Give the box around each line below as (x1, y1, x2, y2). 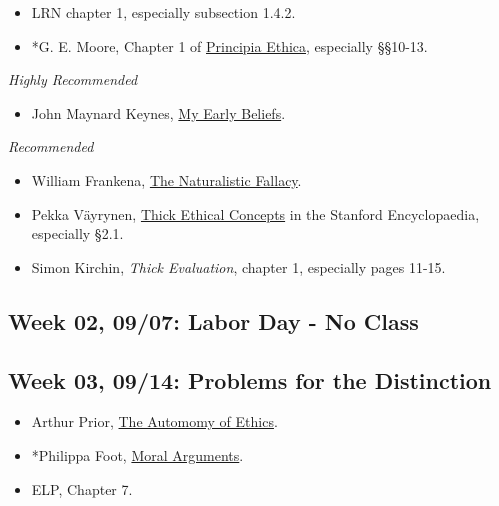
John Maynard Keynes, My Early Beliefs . (31, 102, 286, 123)
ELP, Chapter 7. (31, 478, 133, 499)
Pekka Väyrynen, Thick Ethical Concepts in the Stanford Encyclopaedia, (31, 203, 480, 224)
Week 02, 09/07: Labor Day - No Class (8, 305, 419, 336)
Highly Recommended (8, 69, 138, 90)
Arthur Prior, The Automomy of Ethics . (31, 411, 278, 432)
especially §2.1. (31, 223, 124, 244)
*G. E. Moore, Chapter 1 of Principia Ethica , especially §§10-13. (31, 35, 428, 56)
